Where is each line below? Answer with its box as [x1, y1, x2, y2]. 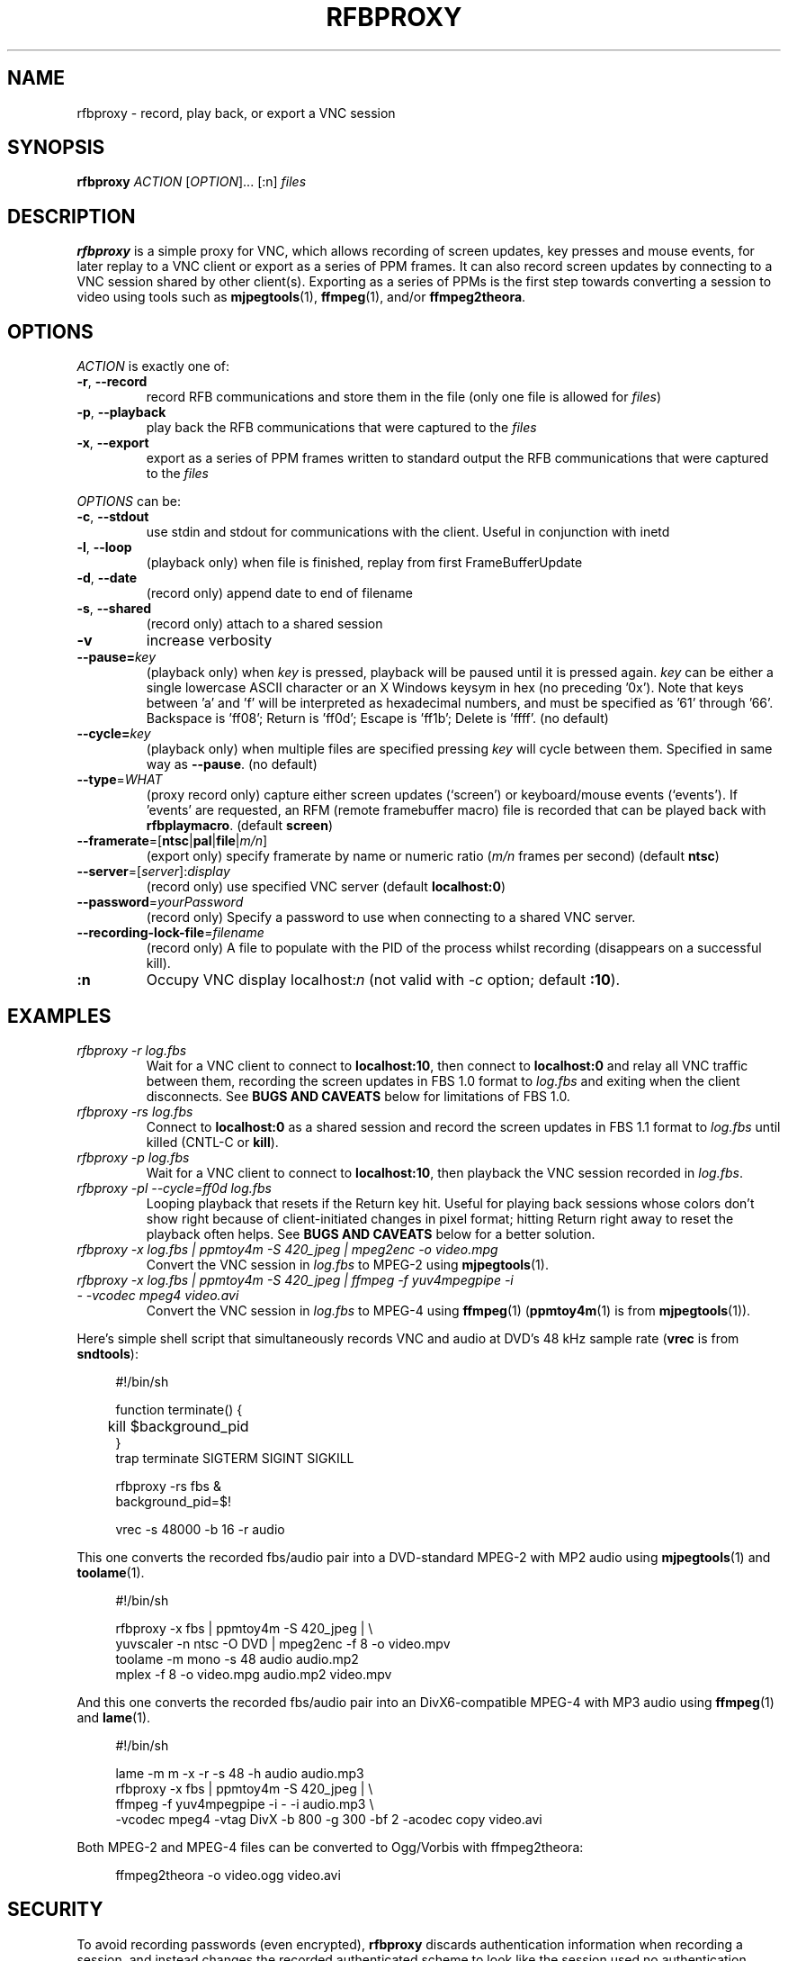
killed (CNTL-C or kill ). [146, 1134, 279, 1150]
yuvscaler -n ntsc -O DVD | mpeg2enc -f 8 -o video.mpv [115, 1635, 451, 1651]
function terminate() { [115, 1401, 243, 1417]
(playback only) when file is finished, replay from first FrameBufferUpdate [146, 555, 583, 571]
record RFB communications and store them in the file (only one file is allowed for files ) [146, 389, 662, 405]
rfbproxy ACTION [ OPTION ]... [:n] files [76, 174, 307, 190]
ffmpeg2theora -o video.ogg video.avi [115, 1866, 341, 1883]
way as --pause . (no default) [146, 756, 318, 773]
